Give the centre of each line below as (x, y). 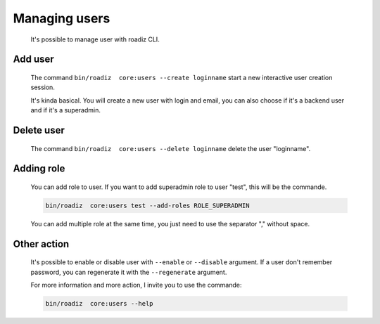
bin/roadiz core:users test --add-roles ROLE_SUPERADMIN (147, 205)
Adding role (39, 169)
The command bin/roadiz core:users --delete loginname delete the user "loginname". (171, 148)
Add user (33, 59)
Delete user (39, 130)
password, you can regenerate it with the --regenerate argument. (129, 272)
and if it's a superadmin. (66, 110)
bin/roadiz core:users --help (100, 304)
